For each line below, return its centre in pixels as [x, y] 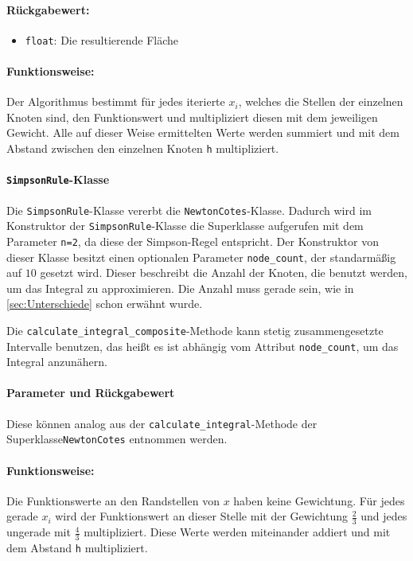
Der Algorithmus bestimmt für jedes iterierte [116, 101]
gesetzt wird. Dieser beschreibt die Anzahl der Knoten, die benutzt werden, [224, 273]
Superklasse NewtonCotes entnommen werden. [117, 439]
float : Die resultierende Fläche [102, 39]
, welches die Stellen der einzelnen [321, 101]
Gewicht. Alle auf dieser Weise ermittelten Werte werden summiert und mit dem [203, 132]
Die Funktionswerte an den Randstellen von [113, 500]
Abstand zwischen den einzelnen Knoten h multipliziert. [143, 148]
